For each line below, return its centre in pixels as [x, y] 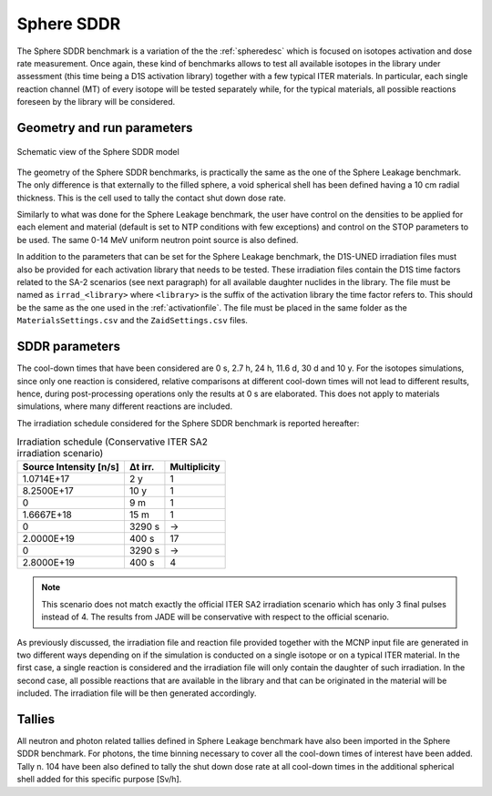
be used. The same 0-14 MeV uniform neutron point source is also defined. [158, 240]
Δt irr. [142, 467]
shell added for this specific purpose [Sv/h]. [99, 780]
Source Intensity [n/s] [71, 467]
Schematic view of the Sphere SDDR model [98, 151]
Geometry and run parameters [105, 128]
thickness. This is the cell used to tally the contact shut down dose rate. [151, 198]
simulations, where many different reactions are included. [124, 406]
